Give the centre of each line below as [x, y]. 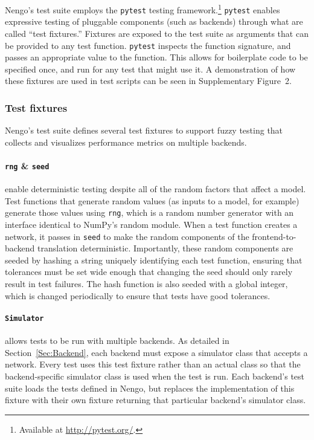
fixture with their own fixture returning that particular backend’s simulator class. [155, 400]
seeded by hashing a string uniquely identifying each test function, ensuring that [154, 260]
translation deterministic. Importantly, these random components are [165, 248]
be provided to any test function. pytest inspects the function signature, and [148, 45]
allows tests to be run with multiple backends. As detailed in [117, 341]
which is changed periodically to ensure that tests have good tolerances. [138, 295]
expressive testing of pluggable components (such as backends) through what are [154, 21]
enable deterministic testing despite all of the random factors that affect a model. [155, 189]
